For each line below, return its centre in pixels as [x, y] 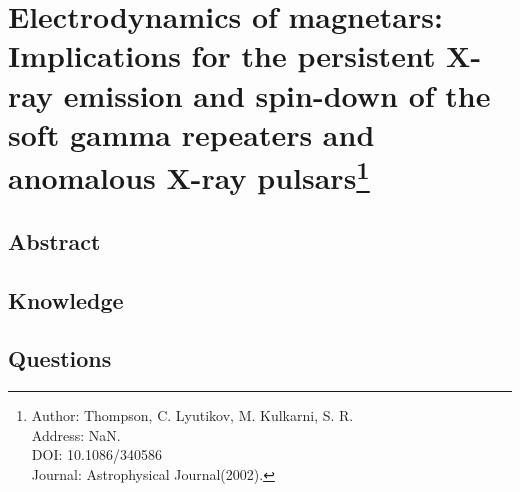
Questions [60, 358]
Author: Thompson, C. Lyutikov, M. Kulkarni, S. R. [192, 415]
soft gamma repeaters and [191, 133]
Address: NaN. [76, 434]
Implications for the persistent [222, 55]
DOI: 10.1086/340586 [96, 454]
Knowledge [66, 299]
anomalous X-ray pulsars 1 [189, 175]
